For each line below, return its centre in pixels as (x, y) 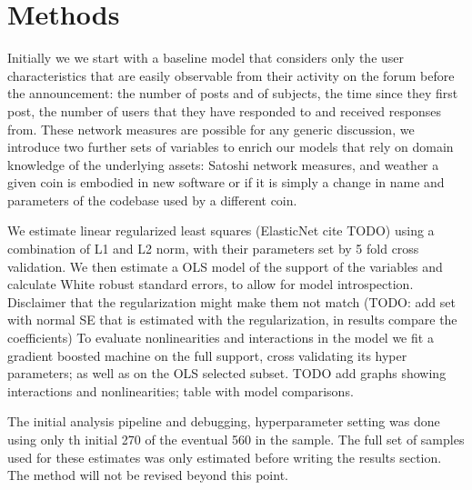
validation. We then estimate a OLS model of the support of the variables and (225, 266)
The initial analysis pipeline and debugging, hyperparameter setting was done (224, 421)
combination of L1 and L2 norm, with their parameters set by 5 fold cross (213, 249)
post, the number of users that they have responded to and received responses (225, 110)
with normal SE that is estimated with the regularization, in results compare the (232, 320)
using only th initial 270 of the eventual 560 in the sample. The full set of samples (236, 439)
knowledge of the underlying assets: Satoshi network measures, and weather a (223, 164)
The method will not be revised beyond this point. (148, 475)
